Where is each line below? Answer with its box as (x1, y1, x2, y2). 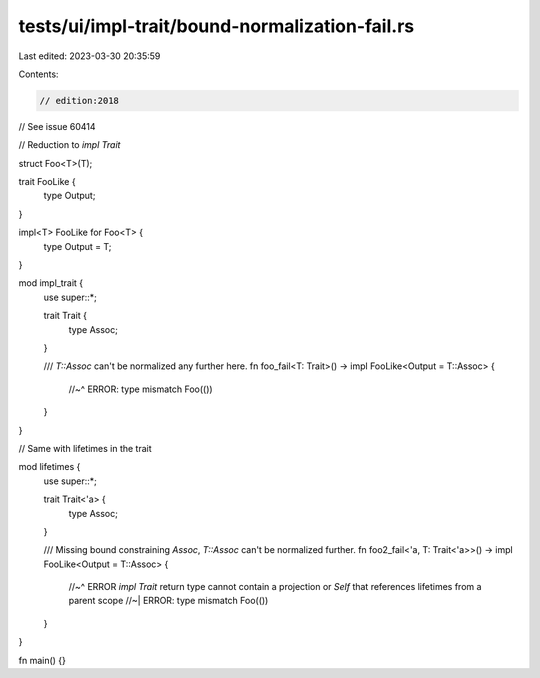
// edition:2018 (39, 95, 120, 106)
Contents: (18, 68, 59, 80)
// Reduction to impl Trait (18, 139, 121, 151)
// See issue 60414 (18, 120, 96, 132)
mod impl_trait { (18, 277, 84, 289)
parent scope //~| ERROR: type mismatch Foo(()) (68, 595, 269, 607)
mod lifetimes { (18, 461, 81, 473)
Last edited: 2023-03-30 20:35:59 (18, 50, 161, 62)
